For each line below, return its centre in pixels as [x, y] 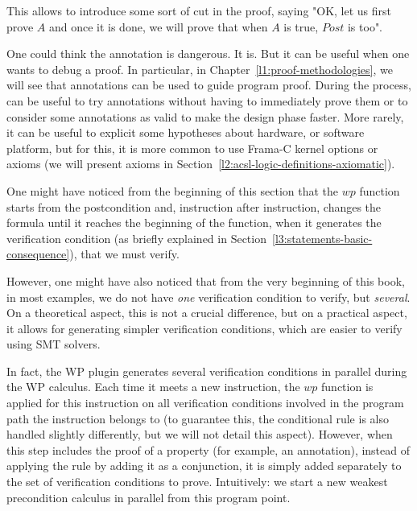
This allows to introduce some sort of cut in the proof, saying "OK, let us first [199, 10]
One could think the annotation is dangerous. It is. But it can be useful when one [208, 54]
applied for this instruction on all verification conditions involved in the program [205, 403]
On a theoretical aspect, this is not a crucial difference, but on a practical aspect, [207, 313]
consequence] [38, 254]
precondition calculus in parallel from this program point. [149, 497]
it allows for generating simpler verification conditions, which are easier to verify [204, 328]
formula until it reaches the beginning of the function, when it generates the [194, 223]
